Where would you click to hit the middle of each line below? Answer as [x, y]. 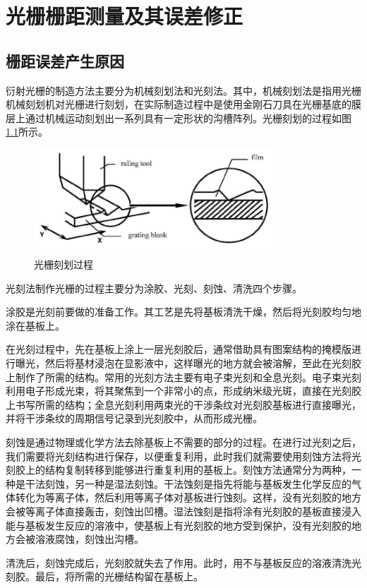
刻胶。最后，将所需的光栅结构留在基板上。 [104, 576]
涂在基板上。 [35, 325]
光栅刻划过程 [64, 264]
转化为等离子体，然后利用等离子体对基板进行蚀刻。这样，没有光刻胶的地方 [188, 497]
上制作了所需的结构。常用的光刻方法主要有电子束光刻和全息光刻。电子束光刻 [183, 377]
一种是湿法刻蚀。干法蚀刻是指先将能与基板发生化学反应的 [218, 483]
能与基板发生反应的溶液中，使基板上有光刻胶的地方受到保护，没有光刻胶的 [179, 525]
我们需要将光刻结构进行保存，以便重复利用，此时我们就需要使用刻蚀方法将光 [183, 456]
